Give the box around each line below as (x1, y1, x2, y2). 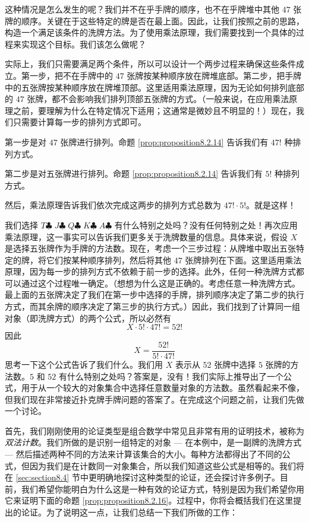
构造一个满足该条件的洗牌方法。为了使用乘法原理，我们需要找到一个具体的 (5, 26, 296, 39)
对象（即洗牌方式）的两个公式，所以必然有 (5, 311, 171, 324)
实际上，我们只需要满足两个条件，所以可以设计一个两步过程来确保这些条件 (5, 58, 296, 70)
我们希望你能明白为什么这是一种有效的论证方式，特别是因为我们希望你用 (21, 482, 304, 495)
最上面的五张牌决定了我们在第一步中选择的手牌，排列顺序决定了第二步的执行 (5, 288, 304, 301)
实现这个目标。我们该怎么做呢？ (21, 37, 146, 50)
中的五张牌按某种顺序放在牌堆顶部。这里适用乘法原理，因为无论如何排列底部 (5, 81, 304, 93)
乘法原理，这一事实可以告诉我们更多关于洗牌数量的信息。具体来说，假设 (5, 230, 288, 243)
